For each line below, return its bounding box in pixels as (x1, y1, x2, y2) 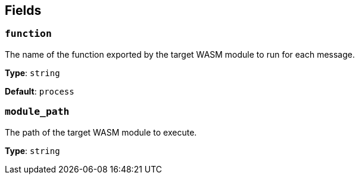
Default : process (5, 86, 74, 96)
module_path (5, 106, 70, 118)
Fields (5, 3, 42, 18)
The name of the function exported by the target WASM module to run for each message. (5, 49, 355, 59)
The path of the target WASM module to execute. (5, 127, 197, 137)
